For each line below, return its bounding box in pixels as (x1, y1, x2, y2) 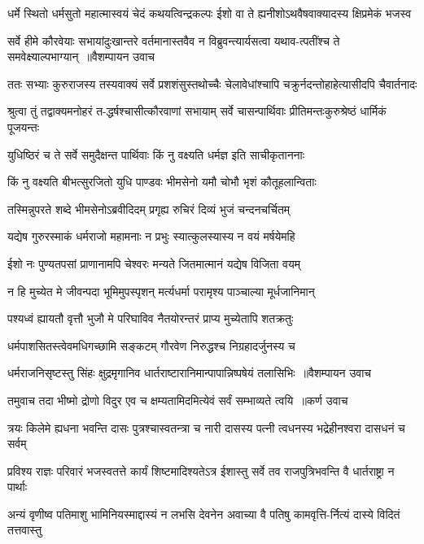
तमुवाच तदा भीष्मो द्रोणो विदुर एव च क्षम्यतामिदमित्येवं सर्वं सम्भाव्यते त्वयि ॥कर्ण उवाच (7, 391, 348, 408)
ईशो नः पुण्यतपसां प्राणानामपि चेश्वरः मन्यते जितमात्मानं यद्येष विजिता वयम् (7, 255, 301, 272)
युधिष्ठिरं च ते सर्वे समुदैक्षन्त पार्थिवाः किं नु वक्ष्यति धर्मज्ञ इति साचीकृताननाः (7, 146, 305, 163)
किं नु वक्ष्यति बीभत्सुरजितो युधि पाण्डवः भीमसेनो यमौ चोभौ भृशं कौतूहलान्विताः (7, 173, 317, 190)
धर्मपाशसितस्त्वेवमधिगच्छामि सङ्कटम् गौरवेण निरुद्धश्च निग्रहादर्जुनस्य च (7, 337, 295, 354)
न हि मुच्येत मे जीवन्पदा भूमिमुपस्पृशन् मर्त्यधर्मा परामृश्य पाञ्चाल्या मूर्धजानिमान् (7, 282, 315, 299)
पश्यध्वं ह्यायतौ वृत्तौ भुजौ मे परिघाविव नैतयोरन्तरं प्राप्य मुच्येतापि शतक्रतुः (7, 310, 294, 327)
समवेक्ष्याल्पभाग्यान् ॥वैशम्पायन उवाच (7, 48, 155, 65)
